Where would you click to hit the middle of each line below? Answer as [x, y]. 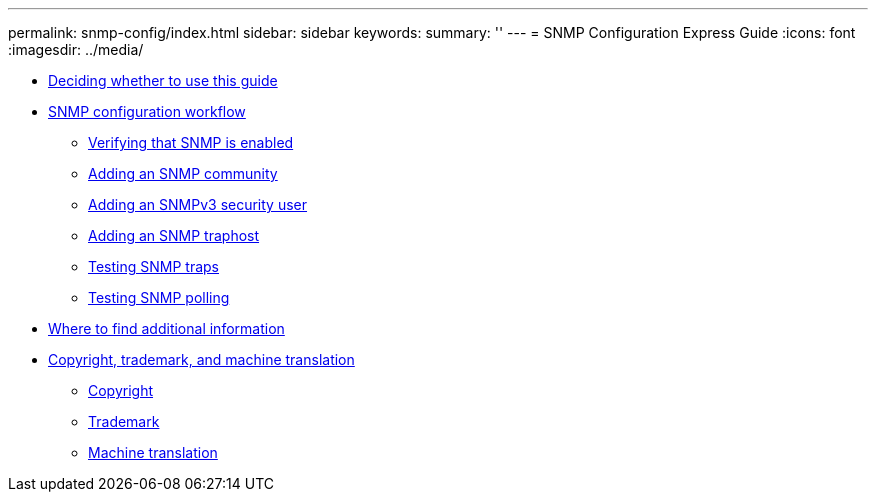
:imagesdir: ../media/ [76, 49]
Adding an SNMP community [183, 173]
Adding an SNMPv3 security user [198, 204]
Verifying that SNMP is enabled [191, 142]
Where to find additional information [166, 328]
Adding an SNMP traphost [174, 235]
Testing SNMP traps [153, 266]
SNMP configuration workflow [147, 111]
